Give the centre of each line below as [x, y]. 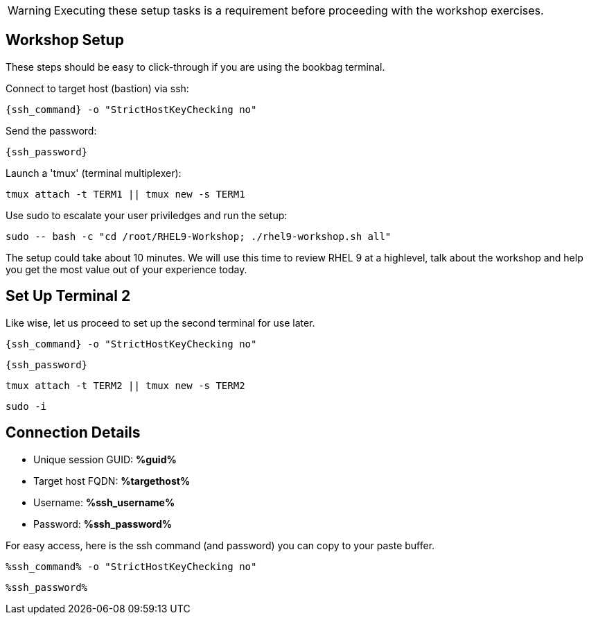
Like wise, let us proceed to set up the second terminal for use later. [160, 322]
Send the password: [51, 130]
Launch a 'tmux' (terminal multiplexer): [94, 173]
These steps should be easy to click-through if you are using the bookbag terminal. [195, 67]
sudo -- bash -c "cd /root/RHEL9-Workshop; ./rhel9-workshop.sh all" [199, 236]
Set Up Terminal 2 [68, 296]
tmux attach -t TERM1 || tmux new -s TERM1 [125, 194]
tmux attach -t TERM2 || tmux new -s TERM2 [125, 385]
